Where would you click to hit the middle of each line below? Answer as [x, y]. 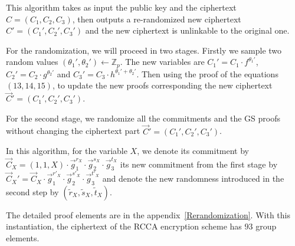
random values [32, 62]
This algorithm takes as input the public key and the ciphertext [121, 7]
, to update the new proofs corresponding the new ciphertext [162, 85]
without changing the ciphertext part [73, 131]
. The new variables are [162, 62]
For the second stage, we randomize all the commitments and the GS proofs [143, 118]
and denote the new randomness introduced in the [193, 178]
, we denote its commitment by [193, 151]
